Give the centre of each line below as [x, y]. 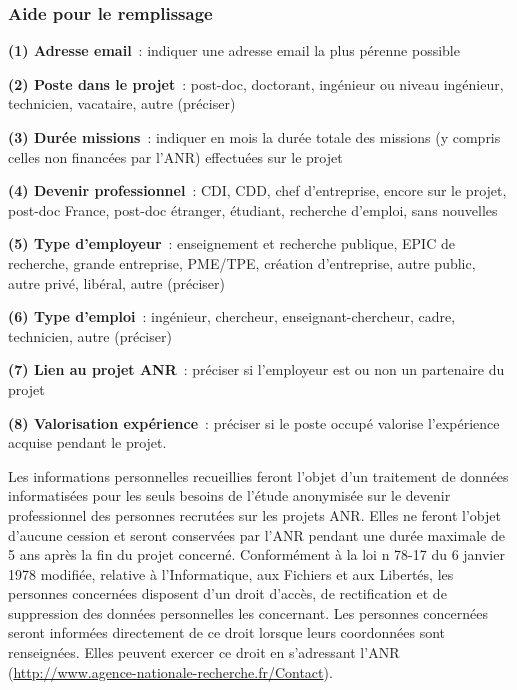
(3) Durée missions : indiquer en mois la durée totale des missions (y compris [254, 137]
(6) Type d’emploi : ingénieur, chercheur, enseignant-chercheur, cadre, [232, 316]
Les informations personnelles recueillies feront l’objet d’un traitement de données [258, 475]
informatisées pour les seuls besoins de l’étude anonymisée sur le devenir [229, 495]
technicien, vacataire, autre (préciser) [122, 103]
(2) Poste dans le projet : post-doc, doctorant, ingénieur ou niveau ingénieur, [256, 83]
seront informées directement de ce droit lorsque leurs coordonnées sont [227, 632]
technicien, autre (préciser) [90, 335]
